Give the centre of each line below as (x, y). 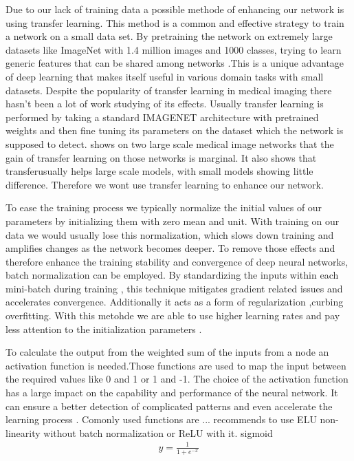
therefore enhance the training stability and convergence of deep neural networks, (177, 261)
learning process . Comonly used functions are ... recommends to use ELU (161, 419)
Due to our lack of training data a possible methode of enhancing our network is (175, 9)
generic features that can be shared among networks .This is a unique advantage (175, 63)
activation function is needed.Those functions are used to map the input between (176, 365)
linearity (23, 432)
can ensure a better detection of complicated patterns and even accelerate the (169, 406)
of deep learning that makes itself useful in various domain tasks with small (165, 76)
